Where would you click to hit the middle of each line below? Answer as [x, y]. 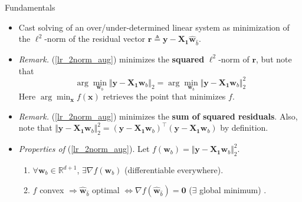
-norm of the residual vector [95, 39]
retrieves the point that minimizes [164, 96]
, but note [274, 59]
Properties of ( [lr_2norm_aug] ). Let [84, 149]
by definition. [244, 128]
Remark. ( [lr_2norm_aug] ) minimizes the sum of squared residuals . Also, [158, 116]
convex [52, 189]
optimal [106, 189]
